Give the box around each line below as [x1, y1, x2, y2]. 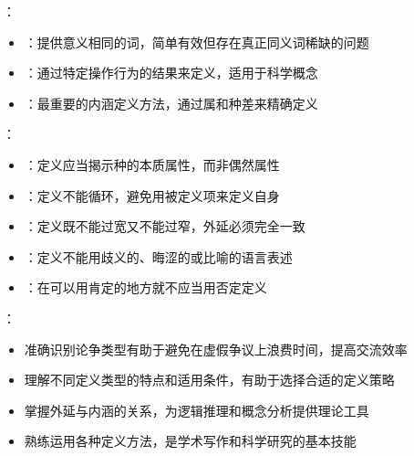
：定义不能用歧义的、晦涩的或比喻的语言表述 [24, 247, 293, 266]
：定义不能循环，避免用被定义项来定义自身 [24, 186, 280, 205]
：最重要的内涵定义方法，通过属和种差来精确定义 [24, 93, 318, 112]
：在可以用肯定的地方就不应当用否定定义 [24, 278, 267, 297]
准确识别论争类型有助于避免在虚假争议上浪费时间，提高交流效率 [24, 339, 408, 358]
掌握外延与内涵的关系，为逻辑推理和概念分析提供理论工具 [24, 400, 369, 419]
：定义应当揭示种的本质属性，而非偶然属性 [24, 154, 280, 174]
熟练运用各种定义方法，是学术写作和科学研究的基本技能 [24, 431, 357, 451]
